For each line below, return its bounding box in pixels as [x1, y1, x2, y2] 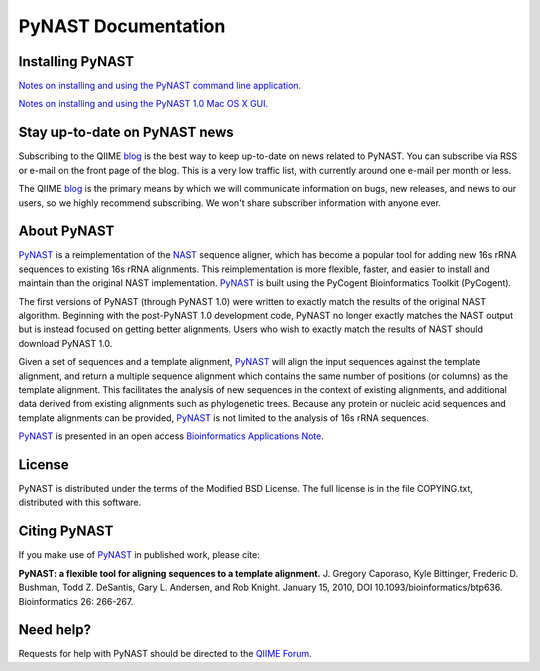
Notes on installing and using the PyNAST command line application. [18, 80, 302, 92]
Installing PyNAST [18, 53, 135, 70]
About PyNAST [18, 223, 115, 240]
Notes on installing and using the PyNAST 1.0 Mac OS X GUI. [18, 98, 269, 110]
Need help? [18, 621, 92, 639]
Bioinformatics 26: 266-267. [18, 595, 134, 607]
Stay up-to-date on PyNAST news [18, 124, 234, 141]
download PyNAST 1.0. [18, 337, 113, 349]
